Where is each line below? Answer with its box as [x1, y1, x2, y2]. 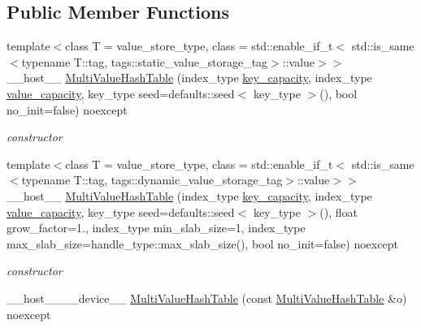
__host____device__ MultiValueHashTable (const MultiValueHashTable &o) [7, 289, 407, 306]
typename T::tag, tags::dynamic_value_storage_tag [21, 171, 283, 188]
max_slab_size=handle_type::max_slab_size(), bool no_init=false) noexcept [7, 235, 398, 252]
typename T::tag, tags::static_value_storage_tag [21, 53, 268, 70]
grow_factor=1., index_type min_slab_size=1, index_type [7, 219, 306, 236]
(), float [319, 203, 358, 220]
